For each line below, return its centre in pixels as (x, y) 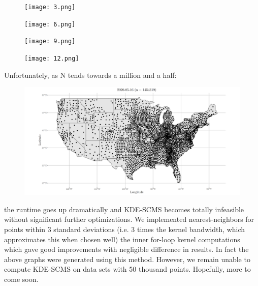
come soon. (21, 279)
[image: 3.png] (50, 7)
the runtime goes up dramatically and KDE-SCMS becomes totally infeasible (124, 209)
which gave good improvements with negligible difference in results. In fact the (126, 249)
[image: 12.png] (52, 58)
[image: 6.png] (50, 24)
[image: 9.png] (50, 41)
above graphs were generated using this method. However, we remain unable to (127, 259)
